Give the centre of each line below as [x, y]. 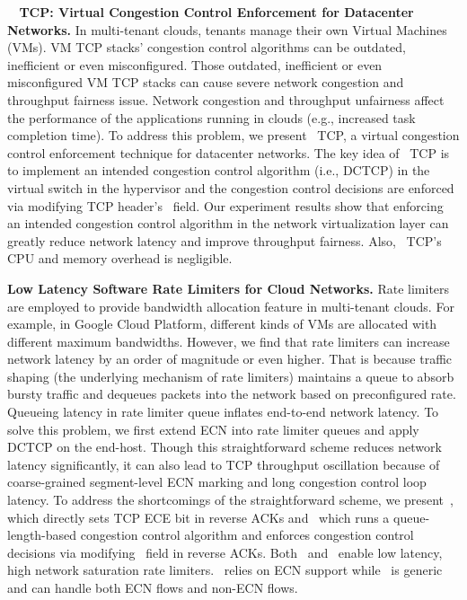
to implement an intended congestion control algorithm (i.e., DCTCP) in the [219, 170]
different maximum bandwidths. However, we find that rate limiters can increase [229, 341]
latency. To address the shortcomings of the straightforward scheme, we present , [230, 500]
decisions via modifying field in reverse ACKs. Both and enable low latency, [225, 552]
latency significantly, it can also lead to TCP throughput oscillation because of [224, 464]
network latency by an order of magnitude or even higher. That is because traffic [230, 359]
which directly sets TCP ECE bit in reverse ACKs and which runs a [198, 517]
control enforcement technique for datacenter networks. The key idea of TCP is [229, 152]
